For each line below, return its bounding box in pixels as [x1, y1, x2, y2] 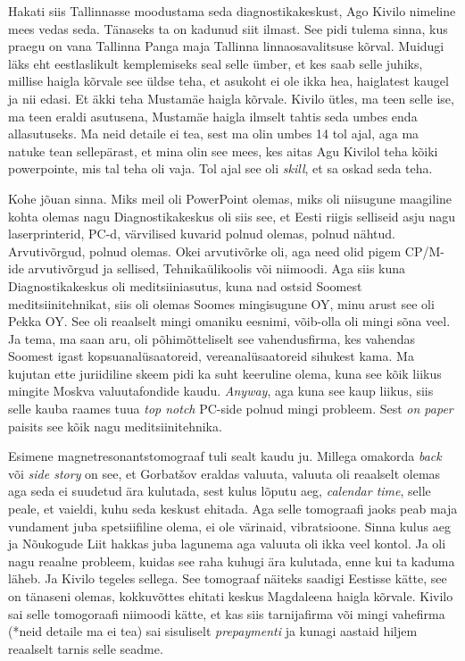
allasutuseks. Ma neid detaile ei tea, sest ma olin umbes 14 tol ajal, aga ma [8, 124, 419, 143]
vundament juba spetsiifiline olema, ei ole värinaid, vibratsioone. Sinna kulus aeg [8, 516, 451, 535]
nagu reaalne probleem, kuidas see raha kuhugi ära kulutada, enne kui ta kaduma [8, 551, 455, 570]
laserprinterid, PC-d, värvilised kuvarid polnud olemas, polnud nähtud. [8, 224, 395, 243]
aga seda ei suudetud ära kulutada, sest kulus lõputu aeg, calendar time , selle [8, 481, 431, 500]
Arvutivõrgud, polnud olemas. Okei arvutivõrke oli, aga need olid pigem [8, 241, 402, 260]
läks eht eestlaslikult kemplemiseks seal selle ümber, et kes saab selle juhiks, [8, 54, 423, 72]
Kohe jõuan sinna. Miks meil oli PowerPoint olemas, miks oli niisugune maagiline [8, 188, 453, 207]
